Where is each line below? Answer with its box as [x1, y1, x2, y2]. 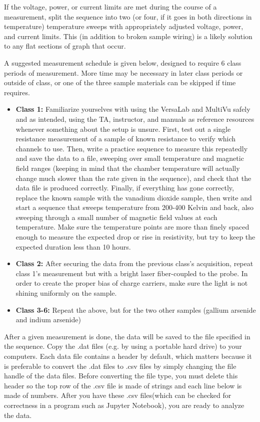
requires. [4, 87, 30, 97]
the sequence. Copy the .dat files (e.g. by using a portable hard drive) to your [4, 341, 242, 351]
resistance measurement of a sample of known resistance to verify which [15, 133, 236, 144]
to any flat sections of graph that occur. [4, 41, 126, 51]
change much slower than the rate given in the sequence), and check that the [15, 172, 251, 183]
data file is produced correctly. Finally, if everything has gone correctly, [15, 182, 234, 193]
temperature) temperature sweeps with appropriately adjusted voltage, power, [4, 21, 243, 32]
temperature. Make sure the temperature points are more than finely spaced [15, 222, 249, 232]
